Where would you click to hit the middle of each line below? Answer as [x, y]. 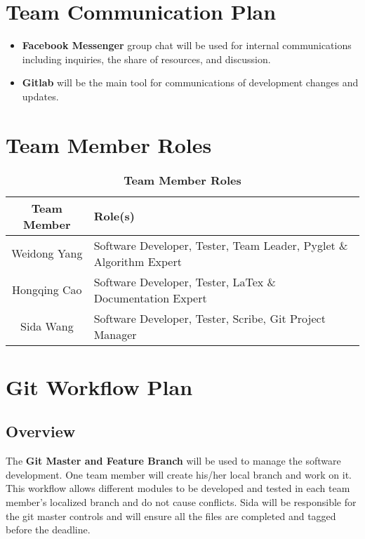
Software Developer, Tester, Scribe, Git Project [210, 318]
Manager [115, 334]
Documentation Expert [150, 298]
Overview [41, 431]
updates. [40, 96]
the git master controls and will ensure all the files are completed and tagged [171, 515]
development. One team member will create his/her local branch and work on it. [179, 474]
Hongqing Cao [47, 290]
